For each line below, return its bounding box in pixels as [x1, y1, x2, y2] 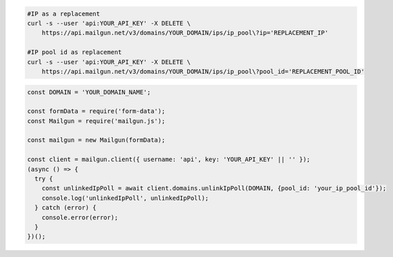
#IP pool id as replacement [27, 48, 122, 56]
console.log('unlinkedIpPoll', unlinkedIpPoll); [41, 194, 209, 202]
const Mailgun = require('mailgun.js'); [27, 117, 165, 125]
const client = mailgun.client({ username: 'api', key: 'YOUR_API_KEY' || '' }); [27, 156, 311, 163]
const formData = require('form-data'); [27, 107, 165, 115]
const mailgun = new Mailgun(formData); [27, 136, 165, 144]
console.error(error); [41, 214, 118, 221]
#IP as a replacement [27, 10, 100, 17]
